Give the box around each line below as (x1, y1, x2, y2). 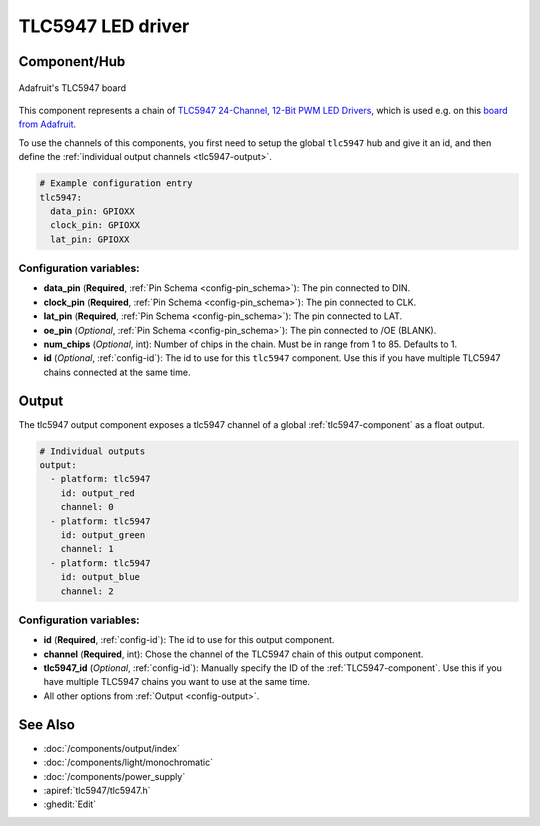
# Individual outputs (39, 445, 146, 457)
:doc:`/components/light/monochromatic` (43, 756, 214, 769)
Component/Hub (18, 53, 126, 70)
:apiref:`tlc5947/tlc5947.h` (43, 784, 151, 796)
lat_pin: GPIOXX (50, 233, 130, 245)
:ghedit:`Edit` (43, 798, 97, 810)
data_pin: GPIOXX (50, 205, 135, 217)
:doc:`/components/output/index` (43, 742, 180, 754)
